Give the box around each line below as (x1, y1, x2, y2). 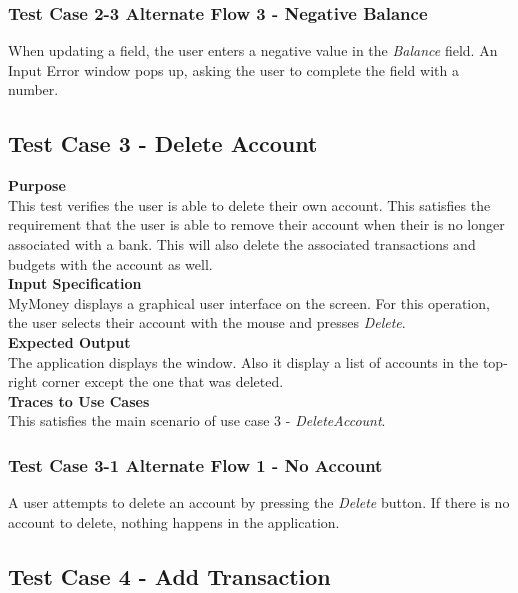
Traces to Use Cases (8, 390, 150, 411)
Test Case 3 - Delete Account (8, 128, 318, 159)
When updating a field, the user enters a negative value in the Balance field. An (8, 40, 498, 61)
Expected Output (8, 331, 131, 352)
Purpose (8, 175, 66, 196)
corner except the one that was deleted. (41, 371, 284, 392)
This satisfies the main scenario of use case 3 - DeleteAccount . (8, 410, 386, 431)
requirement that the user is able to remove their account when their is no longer (8, 214, 505, 235)
